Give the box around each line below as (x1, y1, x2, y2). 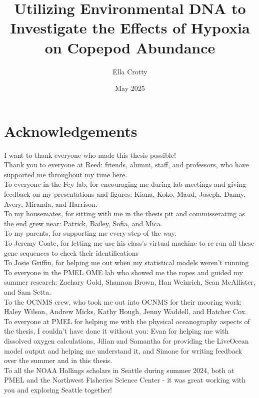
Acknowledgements (4, 120, 137, 141)
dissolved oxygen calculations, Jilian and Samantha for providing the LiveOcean (4, 335, 249, 346)
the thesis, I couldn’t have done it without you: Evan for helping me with (4, 326, 229, 336)
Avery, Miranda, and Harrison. (4, 198, 97, 209)
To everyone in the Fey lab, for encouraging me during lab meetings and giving (4, 179, 246, 189)
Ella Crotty (112, 66, 147, 76)
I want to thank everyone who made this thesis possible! (4, 149, 176, 160)
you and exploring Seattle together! (4, 384, 112, 395)
